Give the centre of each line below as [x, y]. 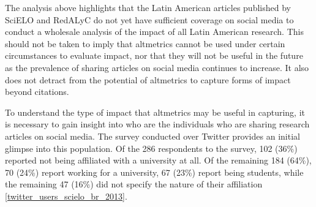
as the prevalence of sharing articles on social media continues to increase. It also [157, 67]
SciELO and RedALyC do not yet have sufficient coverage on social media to [149, 19]
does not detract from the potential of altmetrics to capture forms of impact [148, 79]
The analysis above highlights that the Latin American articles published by [148, 7]
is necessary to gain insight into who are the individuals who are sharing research [157, 124]
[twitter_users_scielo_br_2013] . [66, 196]
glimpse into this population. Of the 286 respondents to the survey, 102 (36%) [151, 148]
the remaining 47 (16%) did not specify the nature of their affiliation [134, 184]
